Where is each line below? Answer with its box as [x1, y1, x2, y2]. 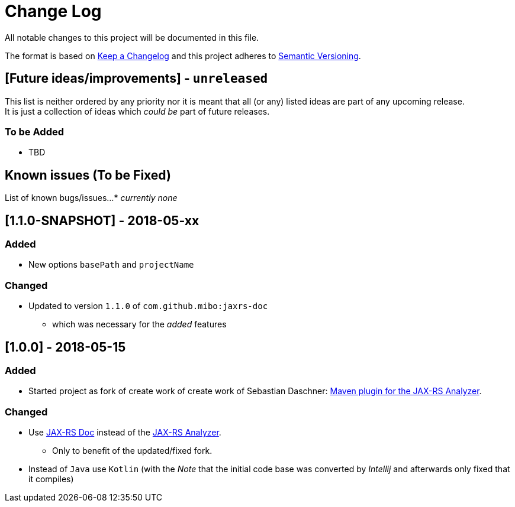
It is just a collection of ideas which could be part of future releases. [5, 106, 270, 116]
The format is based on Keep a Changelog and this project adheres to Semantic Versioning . [5, 50, 361, 61]
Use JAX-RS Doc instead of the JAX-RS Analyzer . [28, 427, 221, 438]
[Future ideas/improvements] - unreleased [5, 71, 268, 86]
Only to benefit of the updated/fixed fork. [52, 446, 213, 456]
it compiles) [28, 474, 74, 485]
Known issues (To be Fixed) [5, 167, 171, 183]
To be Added [5, 125, 65, 138]
